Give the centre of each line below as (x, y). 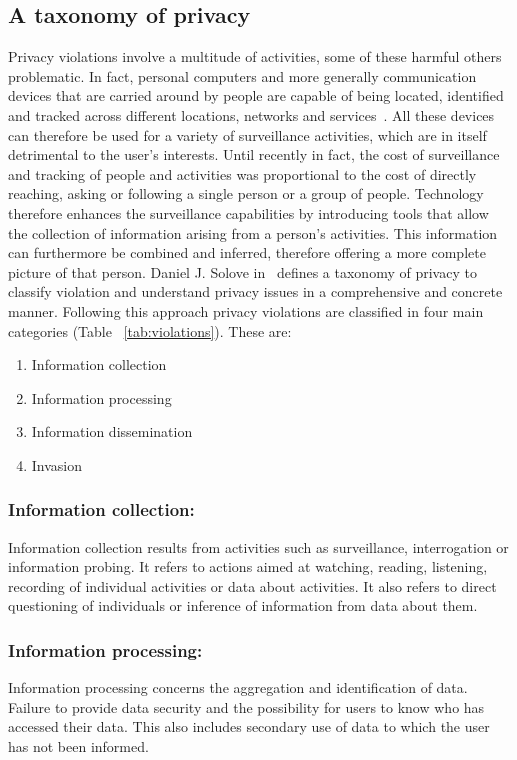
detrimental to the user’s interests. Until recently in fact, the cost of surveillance (254, 154)
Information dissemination (112, 431)
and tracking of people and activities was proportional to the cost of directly (242, 173)
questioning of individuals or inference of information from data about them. (243, 605)
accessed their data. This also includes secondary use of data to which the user (249, 726)
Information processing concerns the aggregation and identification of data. (238, 687)
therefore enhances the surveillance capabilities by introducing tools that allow (248, 212)
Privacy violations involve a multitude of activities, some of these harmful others (255, 56)
